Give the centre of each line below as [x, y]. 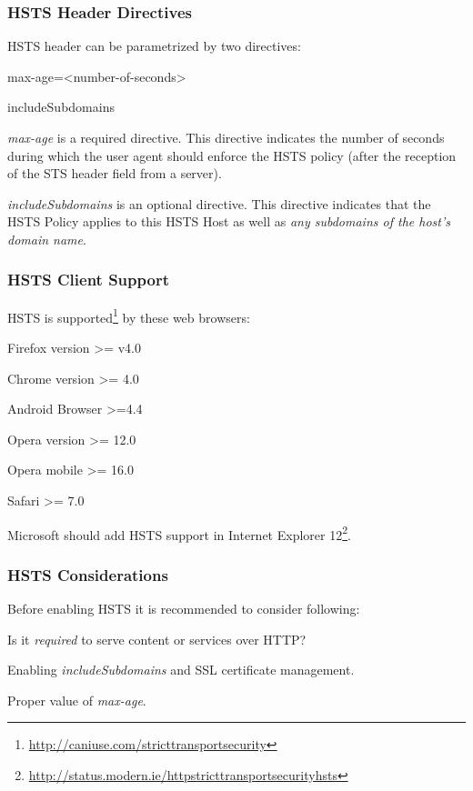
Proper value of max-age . [77, 700]
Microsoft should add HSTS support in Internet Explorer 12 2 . [179, 533]
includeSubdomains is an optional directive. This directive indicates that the [219, 203]
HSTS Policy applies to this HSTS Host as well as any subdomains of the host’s [229, 221]
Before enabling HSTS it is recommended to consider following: [184, 609]
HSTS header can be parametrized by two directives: [154, 46]
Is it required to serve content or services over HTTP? [157, 639]
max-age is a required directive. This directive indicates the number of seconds [226, 137]
